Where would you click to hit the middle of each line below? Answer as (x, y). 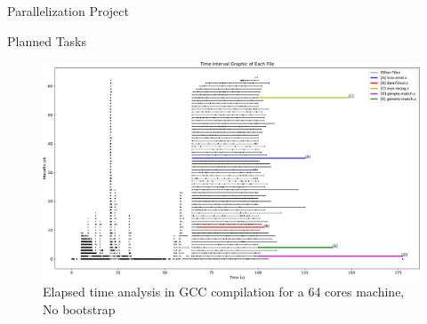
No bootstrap (79, 309)
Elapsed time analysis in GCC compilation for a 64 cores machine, (224, 292)
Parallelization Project (68, 11)
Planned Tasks (47, 40)
